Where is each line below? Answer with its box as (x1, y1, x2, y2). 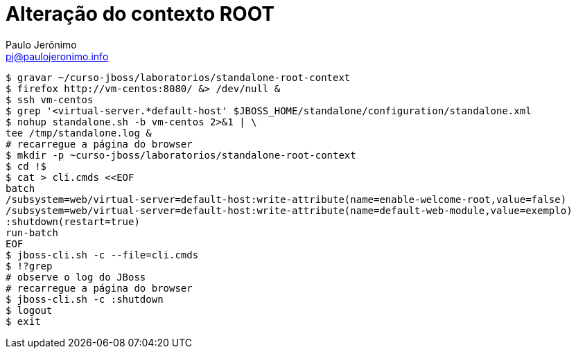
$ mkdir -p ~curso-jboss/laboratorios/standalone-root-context (6, 149, 356, 161)
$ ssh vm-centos (6, 94, 94, 105)
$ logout (6, 304, 53, 316)
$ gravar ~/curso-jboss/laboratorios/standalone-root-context (6, 71, 351, 83)
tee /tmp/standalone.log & (6, 127, 152, 139)
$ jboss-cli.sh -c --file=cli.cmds (6, 249, 199, 260)
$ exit (6, 315, 41, 327)
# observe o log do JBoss (6, 271, 146, 283)
